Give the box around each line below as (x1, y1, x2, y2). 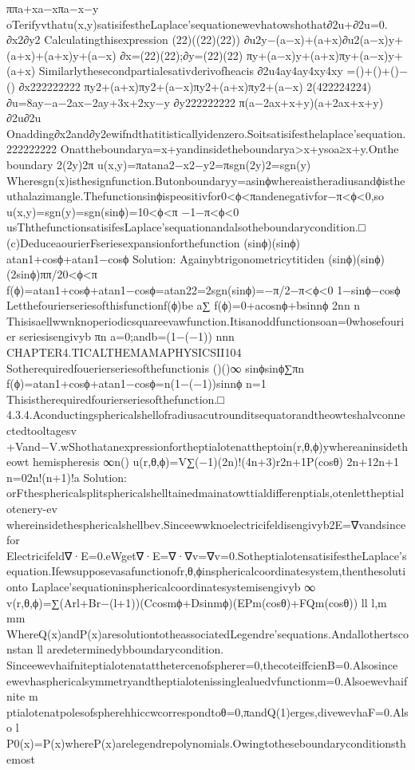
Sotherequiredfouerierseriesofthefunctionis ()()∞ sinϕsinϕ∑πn (6, 359, 305, 376)
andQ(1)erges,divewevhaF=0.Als (249, 703, 409, 720)
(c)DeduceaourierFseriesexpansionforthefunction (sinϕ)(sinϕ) (6, 234, 301, 251)
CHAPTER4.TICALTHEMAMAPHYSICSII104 (6, 344, 242, 361)
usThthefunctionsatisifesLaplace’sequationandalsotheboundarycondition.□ (6, 219, 366, 235)
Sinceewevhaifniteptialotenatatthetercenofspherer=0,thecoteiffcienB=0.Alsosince (6, 656, 398, 673)
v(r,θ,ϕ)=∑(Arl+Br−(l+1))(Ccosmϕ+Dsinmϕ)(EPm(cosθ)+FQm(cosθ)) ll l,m (6, 594, 387, 610)
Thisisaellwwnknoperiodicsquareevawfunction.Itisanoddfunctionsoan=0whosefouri (6, 312, 405, 329)
